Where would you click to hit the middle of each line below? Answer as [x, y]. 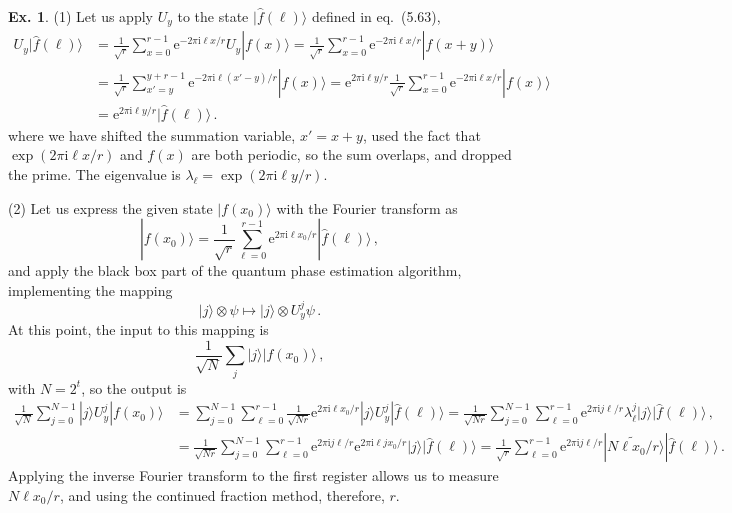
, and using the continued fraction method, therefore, [222, 494]
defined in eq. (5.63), [376, 16]
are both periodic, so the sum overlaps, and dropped [351, 154]
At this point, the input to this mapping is [138, 329]
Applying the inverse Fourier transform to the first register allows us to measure [253, 475]
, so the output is [134, 387]
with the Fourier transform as [367, 207]
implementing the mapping [90, 289]
